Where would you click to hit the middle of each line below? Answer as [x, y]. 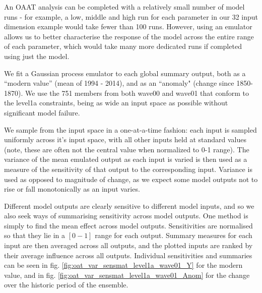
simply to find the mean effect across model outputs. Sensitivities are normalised [128, 225]
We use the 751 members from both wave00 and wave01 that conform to [137, 93]
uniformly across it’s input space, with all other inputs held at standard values [125, 139]
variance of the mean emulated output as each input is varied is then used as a [126, 159]
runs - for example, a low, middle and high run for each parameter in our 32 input [131, 16]
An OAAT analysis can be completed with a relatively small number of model [124, 7]
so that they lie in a [35, 235]
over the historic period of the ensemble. [66, 285]
